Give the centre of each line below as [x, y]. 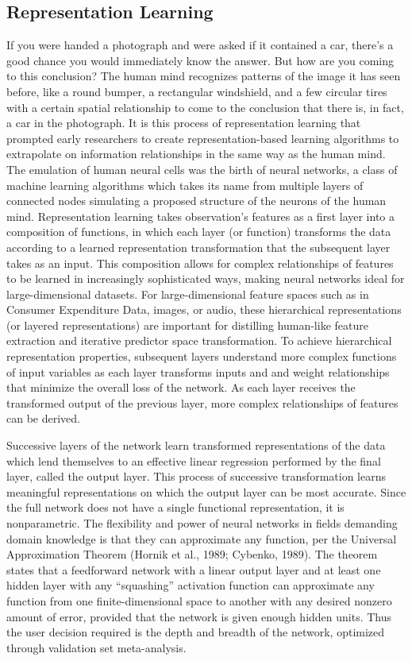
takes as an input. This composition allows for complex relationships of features [200, 263]
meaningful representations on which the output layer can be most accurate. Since [206, 491]
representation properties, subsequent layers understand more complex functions [202, 356]
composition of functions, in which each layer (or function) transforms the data [199, 232]
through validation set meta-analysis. [96, 647]
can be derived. [43, 418]
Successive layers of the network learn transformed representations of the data [196, 445]
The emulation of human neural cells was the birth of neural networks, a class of [202, 169]
